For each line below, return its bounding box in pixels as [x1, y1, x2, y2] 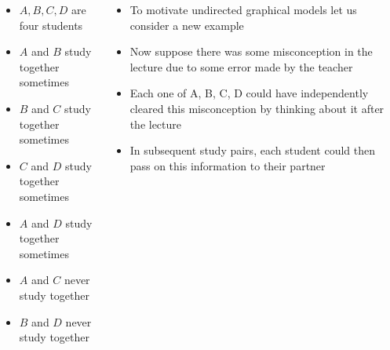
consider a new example [129, 16, 244, 33]
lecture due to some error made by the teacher [129, 58, 353, 75]
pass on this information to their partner [129, 157, 326, 173]
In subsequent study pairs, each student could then [129, 142, 375, 159]
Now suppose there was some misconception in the [129, 43, 373, 60]
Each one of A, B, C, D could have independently [129, 85, 369, 101]
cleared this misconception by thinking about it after [129, 100, 385, 116]
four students [19, 16, 83, 33]
